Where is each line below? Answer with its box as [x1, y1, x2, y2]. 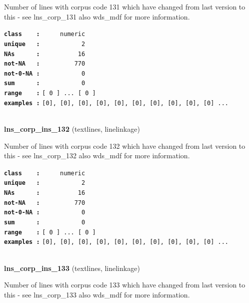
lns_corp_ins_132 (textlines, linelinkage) [4, 124, 140, 134]
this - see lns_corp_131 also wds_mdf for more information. [4, 11, 190, 22]
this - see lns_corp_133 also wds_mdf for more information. [4, 289, 190, 299]
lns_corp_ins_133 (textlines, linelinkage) [4, 262, 140, 273]
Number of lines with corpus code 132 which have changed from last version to [4, 140, 245, 151]
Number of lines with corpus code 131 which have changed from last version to [4, 2, 245, 12]
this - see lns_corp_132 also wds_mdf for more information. [4, 150, 190, 161]
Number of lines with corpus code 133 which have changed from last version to [4, 279, 245, 290]
